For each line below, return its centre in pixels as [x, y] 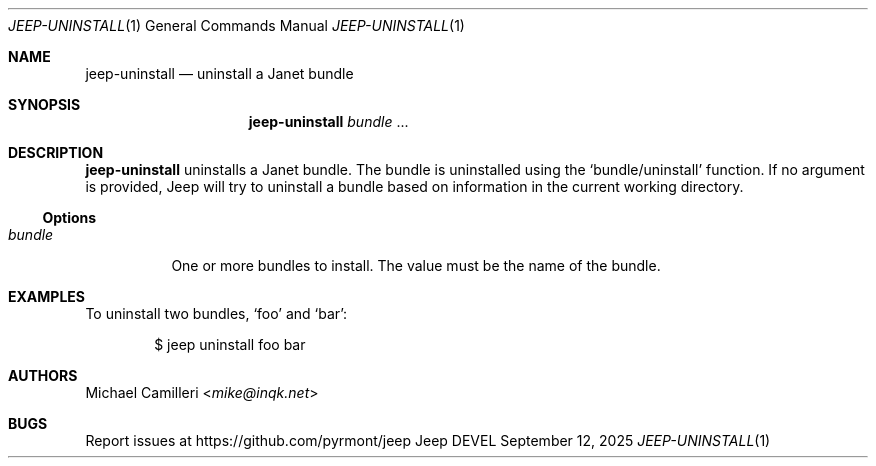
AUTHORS [43, 375]
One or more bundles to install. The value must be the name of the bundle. [416, 265]
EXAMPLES [46, 296]
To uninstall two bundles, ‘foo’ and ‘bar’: [216, 313]
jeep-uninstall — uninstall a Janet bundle [219, 73]
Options [69, 217]
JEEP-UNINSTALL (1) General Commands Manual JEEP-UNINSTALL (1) [236, 25]
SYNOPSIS [44, 104]
